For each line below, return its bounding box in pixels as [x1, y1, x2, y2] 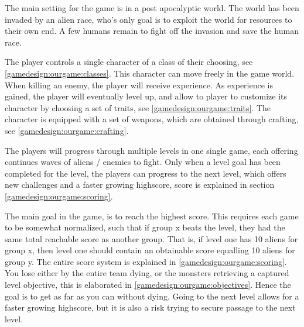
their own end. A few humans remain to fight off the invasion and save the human [5, 25, 299, 37]
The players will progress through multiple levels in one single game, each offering [5, 144, 298, 156]
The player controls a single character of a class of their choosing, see [5, 56, 253, 68]
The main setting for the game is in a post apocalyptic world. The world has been [5, 2, 299, 13]
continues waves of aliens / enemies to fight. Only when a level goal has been [5, 156, 281, 168]
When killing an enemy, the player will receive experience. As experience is [5, 78, 273, 91]
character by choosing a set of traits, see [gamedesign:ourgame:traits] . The [5, 101, 271, 113]
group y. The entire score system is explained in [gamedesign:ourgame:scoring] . [5, 255, 287, 267]
